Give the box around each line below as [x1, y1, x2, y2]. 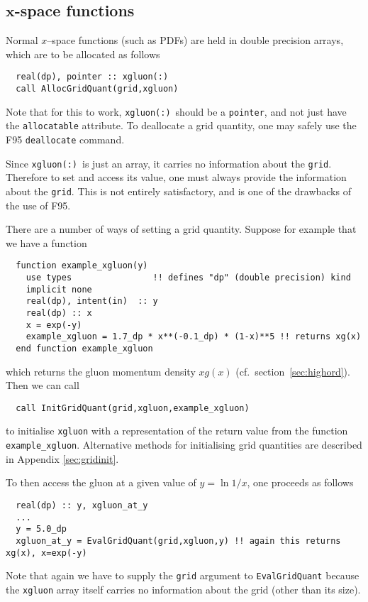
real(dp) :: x [26, 307, 92, 318]
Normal [6, 33, 38, 48]
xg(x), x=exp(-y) [6, 547, 87, 558]
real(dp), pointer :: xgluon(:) [16, 72, 169, 82]
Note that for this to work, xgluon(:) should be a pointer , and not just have [6, 104, 347, 119]
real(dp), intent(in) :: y [26, 296, 158, 307]
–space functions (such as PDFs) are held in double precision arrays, [47, 33, 344, 48]
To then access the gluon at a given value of [6, 475, 196, 490]
